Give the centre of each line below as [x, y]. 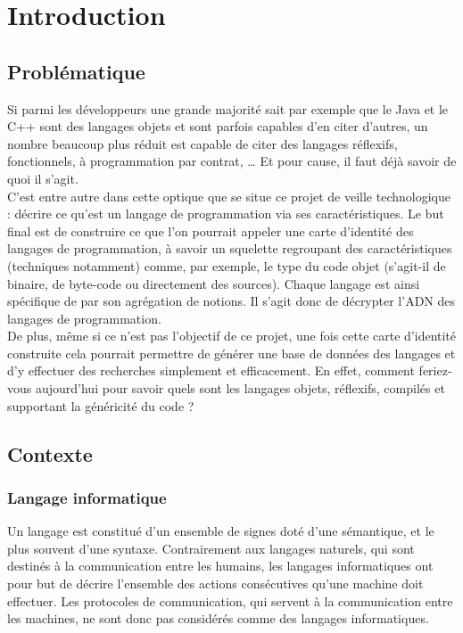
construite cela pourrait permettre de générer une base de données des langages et [231, 353]
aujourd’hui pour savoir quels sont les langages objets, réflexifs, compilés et [240, 388]
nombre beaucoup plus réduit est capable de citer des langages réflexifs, [203, 143]
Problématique [76, 71]
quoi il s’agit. [43, 178]
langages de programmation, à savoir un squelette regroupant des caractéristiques [230, 248]
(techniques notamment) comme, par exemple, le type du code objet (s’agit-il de [227, 265]
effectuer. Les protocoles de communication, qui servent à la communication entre [230, 600]
